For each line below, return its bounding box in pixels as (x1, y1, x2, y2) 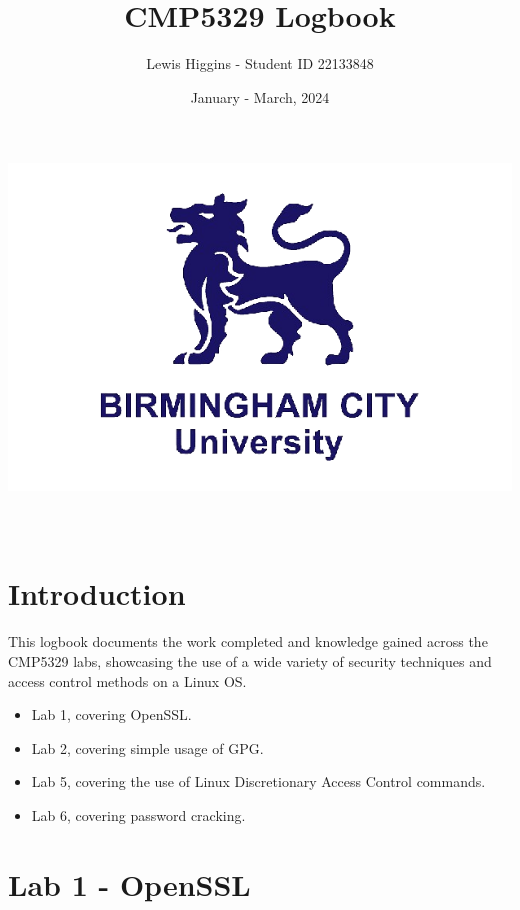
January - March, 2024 (190, 86, 330, 107)
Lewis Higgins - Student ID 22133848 (146, 53, 374, 74)
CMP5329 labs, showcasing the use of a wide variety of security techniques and (8, 650, 492, 671)
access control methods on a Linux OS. (8, 670, 247, 691)
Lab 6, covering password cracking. (31, 804, 246, 825)
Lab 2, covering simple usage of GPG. (31, 737, 264, 758)
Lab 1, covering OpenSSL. (31, 704, 192, 725)
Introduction (8, 573, 186, 614)
